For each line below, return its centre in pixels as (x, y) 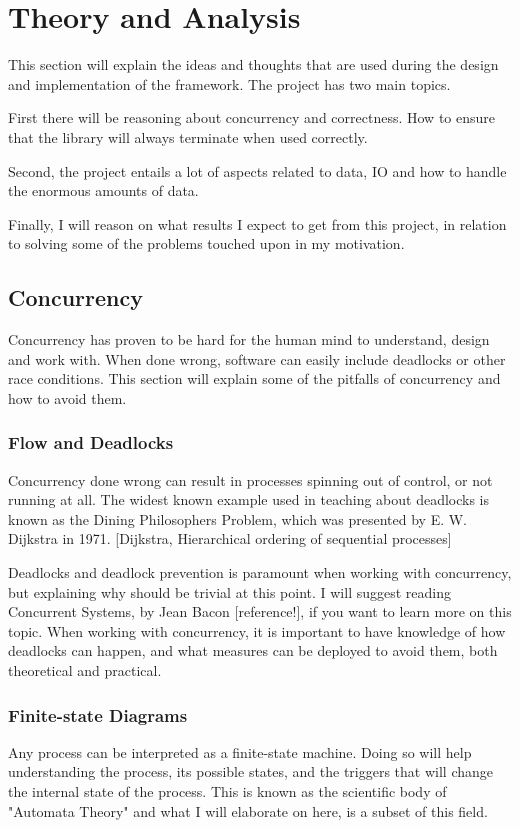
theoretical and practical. (85, 670)
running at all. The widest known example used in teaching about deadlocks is (249, 499)
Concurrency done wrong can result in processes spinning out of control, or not (250, 479)
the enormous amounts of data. (103, 190)
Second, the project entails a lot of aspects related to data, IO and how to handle (257, 170)
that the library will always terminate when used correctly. (188, 136)
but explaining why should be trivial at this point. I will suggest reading (230, 591)
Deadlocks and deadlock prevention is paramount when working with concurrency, (260, 572)
